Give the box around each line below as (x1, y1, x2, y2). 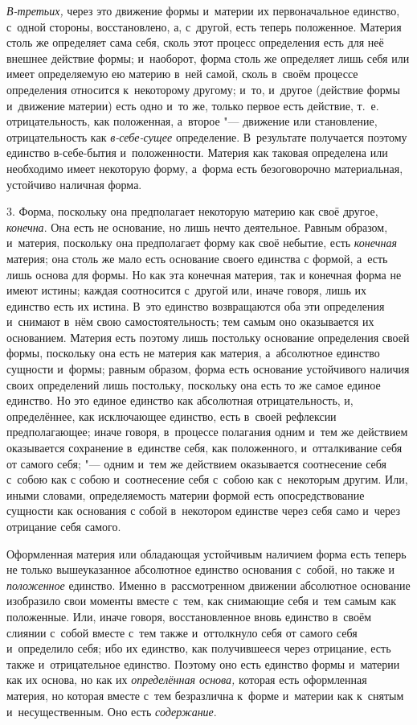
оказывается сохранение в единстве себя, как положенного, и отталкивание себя (6, 439, 403, 456)
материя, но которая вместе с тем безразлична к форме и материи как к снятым (6, 686, 404, 703)
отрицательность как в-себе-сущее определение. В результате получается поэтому (6, 128, 407, 145)
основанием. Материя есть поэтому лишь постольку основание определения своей (6, 328, 410, 345)
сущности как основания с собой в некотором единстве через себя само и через (6, 502, 400, 519)
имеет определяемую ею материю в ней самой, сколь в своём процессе (6, 65, 358, 82)
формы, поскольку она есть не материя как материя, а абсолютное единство (6, 344, 380, 361)
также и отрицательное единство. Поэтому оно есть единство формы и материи (6, 655, 400, 672)
